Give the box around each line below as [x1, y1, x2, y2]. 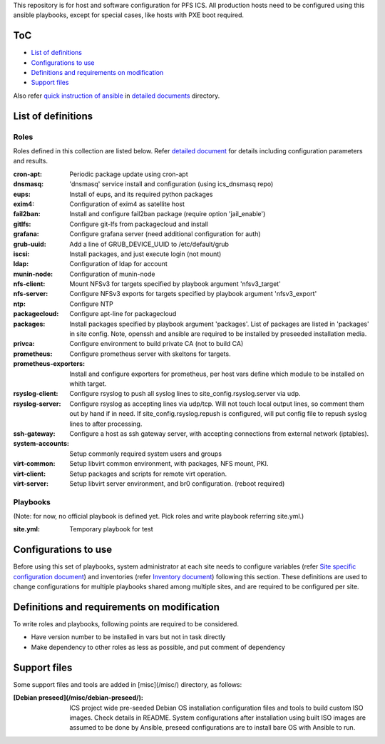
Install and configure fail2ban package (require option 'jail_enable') [69, 210, 266, 218]
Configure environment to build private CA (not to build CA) [69, 340, 244, 348]
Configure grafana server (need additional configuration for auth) [69, 230, 261, 238]
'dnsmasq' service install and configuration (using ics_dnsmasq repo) [69, 180, 274, 188]
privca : [13, 340, 35, 348]
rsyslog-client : [13, 389, 58, 398]
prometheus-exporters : [13, 360, 86, 368]
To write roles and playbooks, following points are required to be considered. [13, 620, 239, 628]
